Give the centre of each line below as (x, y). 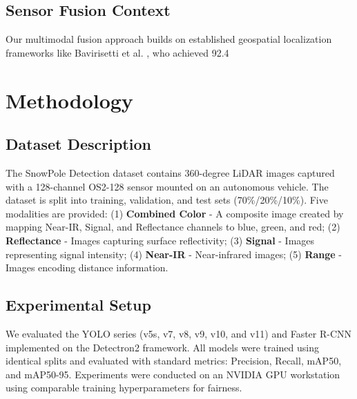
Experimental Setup (78, 305)
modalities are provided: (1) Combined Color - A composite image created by (175, 213)
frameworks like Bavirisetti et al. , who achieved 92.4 (117, 52)
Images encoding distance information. (87, 267)
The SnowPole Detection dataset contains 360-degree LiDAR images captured (170, 172)
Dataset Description (78, 144)
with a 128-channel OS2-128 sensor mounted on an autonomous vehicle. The (167, 186)
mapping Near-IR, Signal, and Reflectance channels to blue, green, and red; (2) (173, 227)
